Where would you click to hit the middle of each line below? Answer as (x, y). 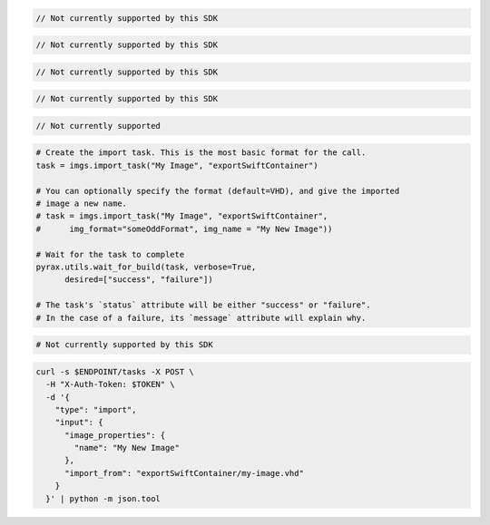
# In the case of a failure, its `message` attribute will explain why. (201, 318)
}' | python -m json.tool (103, 498)
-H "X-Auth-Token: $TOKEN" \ (111, 384)
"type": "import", (96, 409)
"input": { (79, 423)
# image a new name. (81, 204)
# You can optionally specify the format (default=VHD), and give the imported (218, 191)
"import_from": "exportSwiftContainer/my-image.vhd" (184, 473)
